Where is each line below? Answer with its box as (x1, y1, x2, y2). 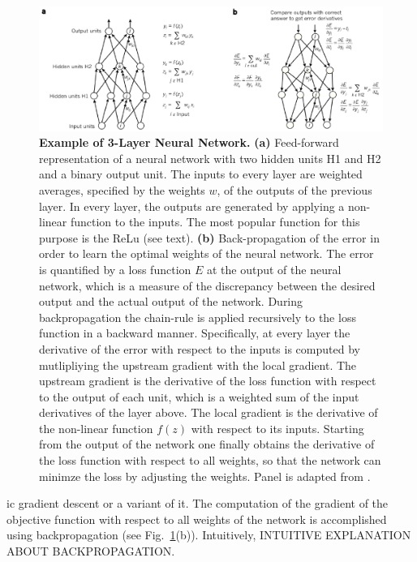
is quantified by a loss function (39, 260, 191, 277)
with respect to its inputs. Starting (191, 419, 364, 436)
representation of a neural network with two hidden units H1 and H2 (39, 149, 381, 166)
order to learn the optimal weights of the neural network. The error (39, 245, 374, 262)
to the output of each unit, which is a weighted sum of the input (39, 388, 359, 405)
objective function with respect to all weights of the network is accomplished (6, 510, 387, 527)
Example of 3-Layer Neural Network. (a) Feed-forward (39, 134, 339, 151)
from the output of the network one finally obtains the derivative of (39, 435, 375, 453)
